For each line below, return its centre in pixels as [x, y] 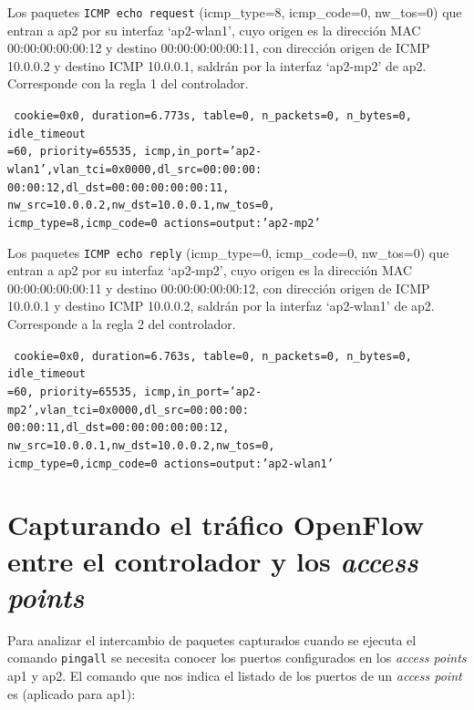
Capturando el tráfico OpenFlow [216, 525]
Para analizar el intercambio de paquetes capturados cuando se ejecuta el [212, 639]
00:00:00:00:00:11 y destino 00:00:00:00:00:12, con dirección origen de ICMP [219, 288]
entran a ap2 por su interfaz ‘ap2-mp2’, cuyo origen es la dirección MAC [210, 270]
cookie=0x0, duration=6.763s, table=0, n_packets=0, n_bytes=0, [213, 356]
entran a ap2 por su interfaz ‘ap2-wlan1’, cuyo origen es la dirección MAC [214, 30]
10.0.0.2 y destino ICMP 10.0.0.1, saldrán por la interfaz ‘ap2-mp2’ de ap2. [217, 65]
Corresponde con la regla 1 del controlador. [128, 83]
